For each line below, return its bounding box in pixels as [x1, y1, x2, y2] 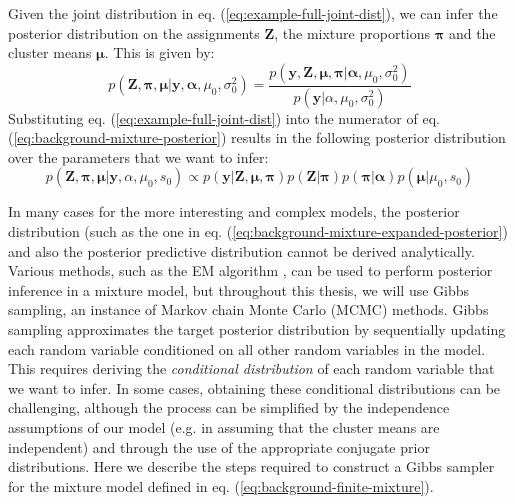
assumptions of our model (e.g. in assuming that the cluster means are [8, 416, 440, 437]
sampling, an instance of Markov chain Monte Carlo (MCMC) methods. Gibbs [8, 299, 489, 320]
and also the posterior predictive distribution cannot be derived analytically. [8, 240, 475, 261]
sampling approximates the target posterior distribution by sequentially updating [8, 319, 506, 339]
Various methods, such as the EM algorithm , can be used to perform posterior [8, 260, 493, 281]
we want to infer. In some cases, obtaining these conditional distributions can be [8, 377, 501, 398]
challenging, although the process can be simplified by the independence [8, 397, 450, 418]
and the [448, 22, 496, 43]
